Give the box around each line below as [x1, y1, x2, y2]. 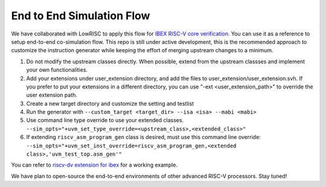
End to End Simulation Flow [11, 9, 150, 22]
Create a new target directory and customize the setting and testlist [26, 100, 194, 107]
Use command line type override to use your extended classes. [26, 117, 184, 124]
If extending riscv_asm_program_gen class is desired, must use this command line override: [26, 133, 261, 141]
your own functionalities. [26, 66, 88, 73]
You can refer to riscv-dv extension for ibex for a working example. [11, 161, 178, 168]
